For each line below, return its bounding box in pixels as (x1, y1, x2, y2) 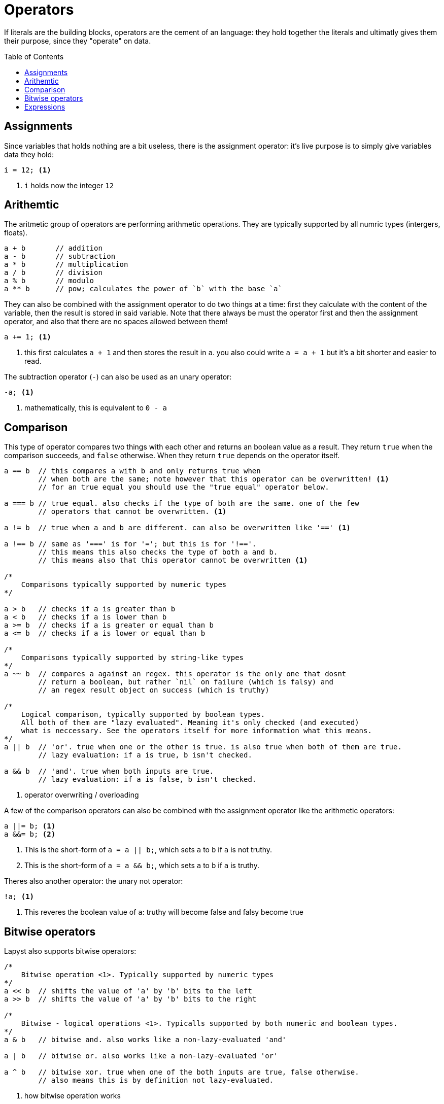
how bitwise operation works (24, 1091, 121, 1100)
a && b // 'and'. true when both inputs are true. (4, 767, 214, 776)
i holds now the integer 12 (24, 181, 114, 190)
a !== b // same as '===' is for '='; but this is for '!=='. (4, 540, 257, 548)
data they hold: (4, 150, 54, 159)
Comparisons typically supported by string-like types (21, 653, 244, 662)
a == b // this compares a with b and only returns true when (4, 467, 261, 475)
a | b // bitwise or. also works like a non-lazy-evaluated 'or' (4, 1052, 278, 1060)
